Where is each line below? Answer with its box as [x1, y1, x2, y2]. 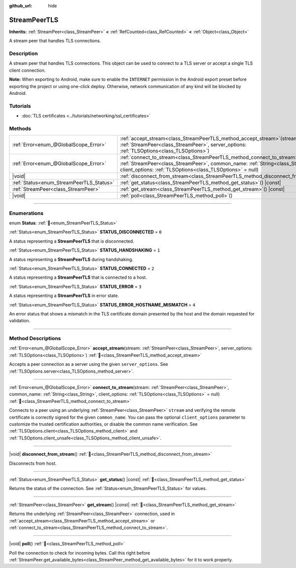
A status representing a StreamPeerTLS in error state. [9, 293, 119, 299]
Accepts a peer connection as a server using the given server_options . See [9, 361, 168, 367]
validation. [9, 318, 31, 324]
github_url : [9, 3, 32, 8]
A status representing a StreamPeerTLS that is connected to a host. [9, 274, 148, 280]
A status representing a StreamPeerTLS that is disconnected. [9, 238, 134, 244]
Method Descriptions [9, 335, 61, 342]
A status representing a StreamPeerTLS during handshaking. [9, 256, 133, 262]
